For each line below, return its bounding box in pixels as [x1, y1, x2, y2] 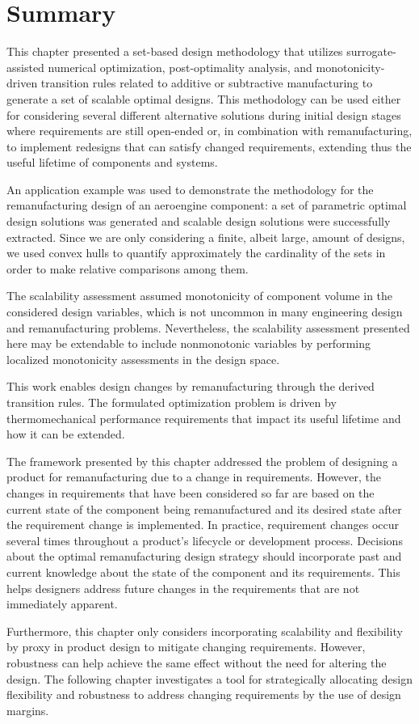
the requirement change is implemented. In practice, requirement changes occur [6, 516, 400, 533]
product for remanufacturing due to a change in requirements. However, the [6, 468, 381, 485]
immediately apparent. [6, 595, 118, 612]
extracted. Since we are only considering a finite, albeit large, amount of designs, [6, 228, 405, 245]
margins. [6, 701, 49, 718]
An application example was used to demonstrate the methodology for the [6, 180, 374, 197]
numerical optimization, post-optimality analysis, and [48, 58, 312, 75]
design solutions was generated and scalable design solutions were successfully [6, 213, 391, 230]
